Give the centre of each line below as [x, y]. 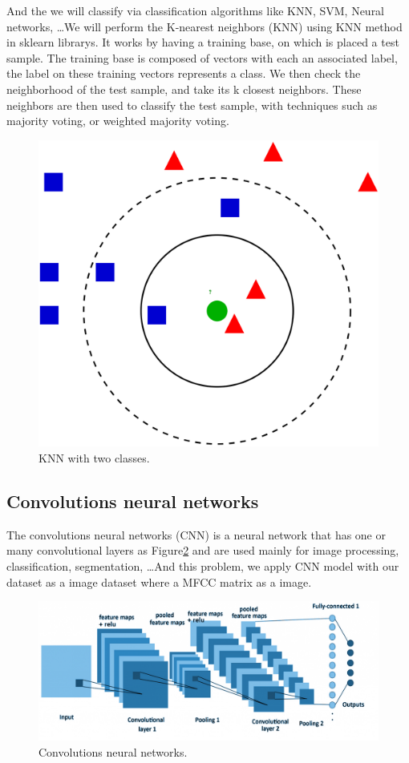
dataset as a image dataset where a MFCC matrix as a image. [159, 581]
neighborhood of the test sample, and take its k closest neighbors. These [184, 89]
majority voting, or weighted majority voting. [118, 121]
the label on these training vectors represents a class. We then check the [184, 73]
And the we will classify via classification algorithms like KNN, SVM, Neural [196, 10]
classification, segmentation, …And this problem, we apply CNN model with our [203, 565]
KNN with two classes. [94, 457]
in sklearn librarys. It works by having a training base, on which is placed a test [203, 42]
